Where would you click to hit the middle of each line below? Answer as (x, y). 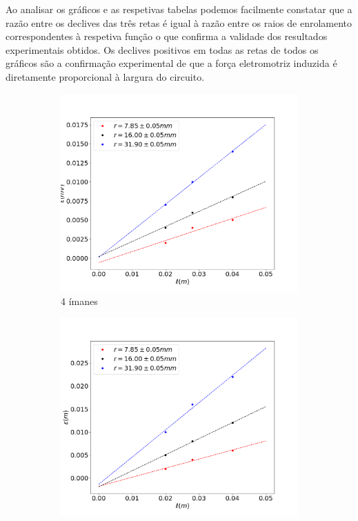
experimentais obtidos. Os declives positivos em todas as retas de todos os (162, 49)
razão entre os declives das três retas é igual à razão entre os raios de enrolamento (179, 22)
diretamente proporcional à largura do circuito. (105, 76)
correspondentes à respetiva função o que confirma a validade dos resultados (167, 36)
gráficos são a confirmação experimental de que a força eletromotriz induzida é (171, 63)
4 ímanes (79, 301)
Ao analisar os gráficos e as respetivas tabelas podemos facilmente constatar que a (179, 9)
